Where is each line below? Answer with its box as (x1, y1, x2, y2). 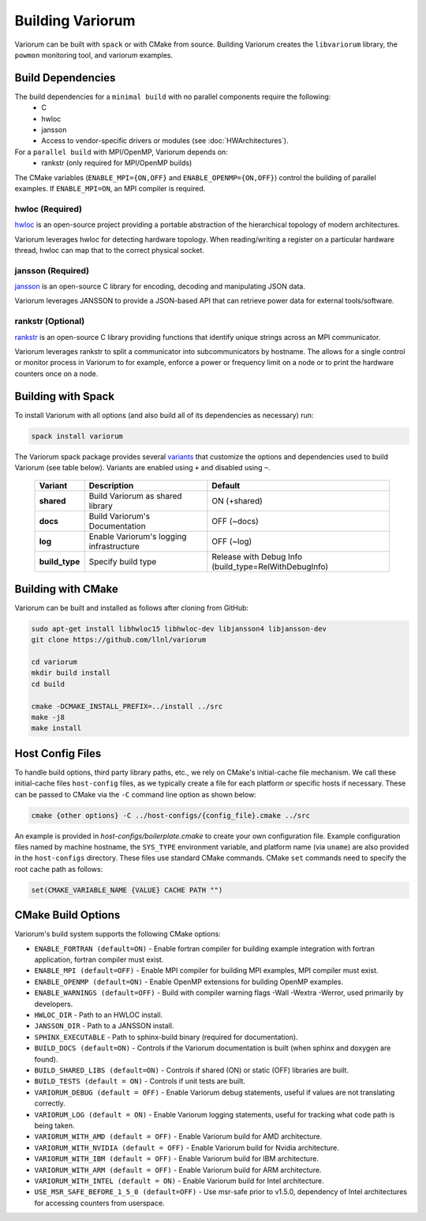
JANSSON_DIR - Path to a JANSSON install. (34, 1021, 174, 1031)
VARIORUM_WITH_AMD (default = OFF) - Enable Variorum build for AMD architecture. (34, 1132, 323, 1141)
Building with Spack (14, 390, 114, 403)
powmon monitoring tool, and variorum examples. (14, 50, 174, 59)
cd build (31, 680, 65, 688)
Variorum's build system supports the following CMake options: (14, 929, 221, 939)
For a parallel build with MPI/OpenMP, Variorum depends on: (14, 147, 228, 156)
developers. (34, 999, 73, 1008)
